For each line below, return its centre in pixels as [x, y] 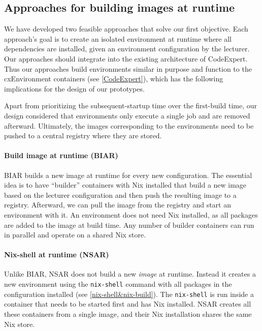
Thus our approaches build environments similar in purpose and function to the [128, 68]
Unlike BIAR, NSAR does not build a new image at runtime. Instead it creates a [130, 274]
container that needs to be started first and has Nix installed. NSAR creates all [128, 304]
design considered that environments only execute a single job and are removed [127, 115]
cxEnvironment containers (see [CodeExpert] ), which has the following [114, 79]
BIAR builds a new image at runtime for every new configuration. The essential [128, 175]
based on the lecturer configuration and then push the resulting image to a [120, 194]
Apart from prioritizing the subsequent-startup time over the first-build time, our [131, 106]
